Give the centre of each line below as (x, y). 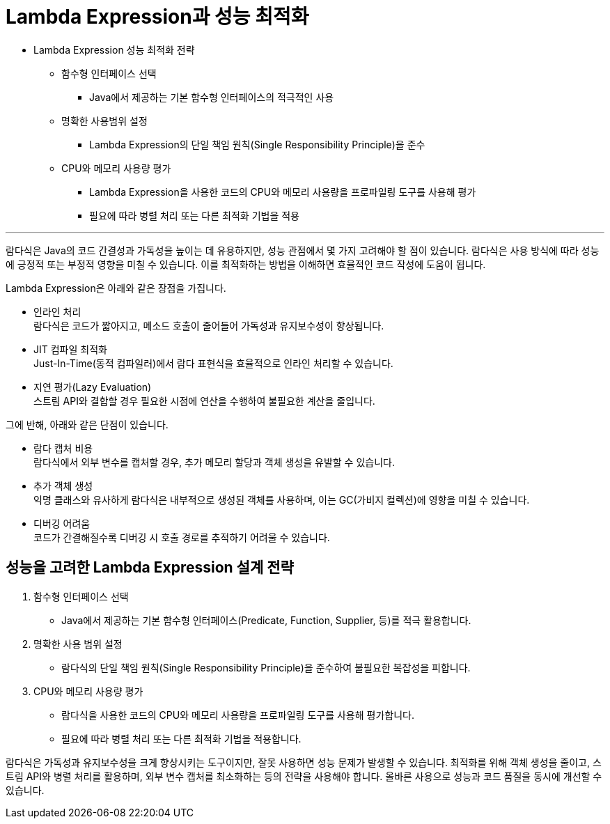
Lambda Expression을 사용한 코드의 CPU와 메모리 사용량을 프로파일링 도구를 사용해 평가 (283, 192)
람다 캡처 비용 (63, 448)
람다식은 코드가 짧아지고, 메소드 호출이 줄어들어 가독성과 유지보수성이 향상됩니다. (209, 325)
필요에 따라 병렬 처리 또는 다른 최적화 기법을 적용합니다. (181, 738)
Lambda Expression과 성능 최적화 (157, 17)
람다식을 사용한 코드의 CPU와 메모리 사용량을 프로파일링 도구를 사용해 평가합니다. (238, 715)
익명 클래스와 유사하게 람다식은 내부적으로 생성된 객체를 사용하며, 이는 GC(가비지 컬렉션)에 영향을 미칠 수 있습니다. (282, 499)
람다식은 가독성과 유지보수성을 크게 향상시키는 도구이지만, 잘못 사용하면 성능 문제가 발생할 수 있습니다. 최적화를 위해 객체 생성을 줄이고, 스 (304, 762)
